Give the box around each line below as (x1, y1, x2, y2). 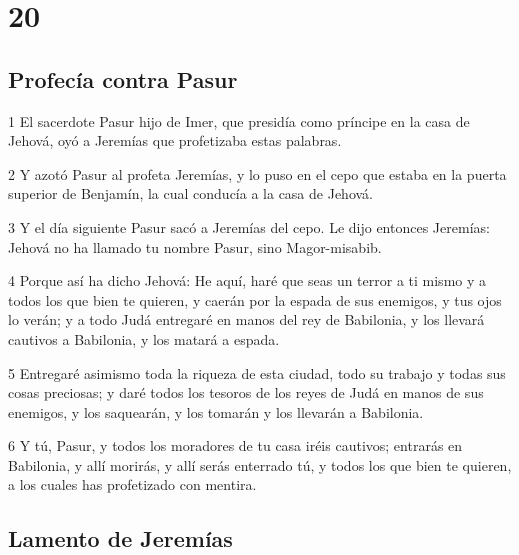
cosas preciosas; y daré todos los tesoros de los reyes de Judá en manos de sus (8, 382, 484, 403)
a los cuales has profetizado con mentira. (8, 474, 257, 495)
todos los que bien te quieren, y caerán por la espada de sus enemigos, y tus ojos (8, 289, 502, 310)
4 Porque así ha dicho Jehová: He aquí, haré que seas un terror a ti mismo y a (8, 270, 487, 291)
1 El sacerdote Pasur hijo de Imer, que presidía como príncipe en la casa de (8, 110, 470, 131)
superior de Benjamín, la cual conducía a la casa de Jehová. (8, 183, 373, 204)
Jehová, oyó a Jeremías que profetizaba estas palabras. (8, 130, 342, 151)
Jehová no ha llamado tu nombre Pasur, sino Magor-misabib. (8, 236, 382, 257)
